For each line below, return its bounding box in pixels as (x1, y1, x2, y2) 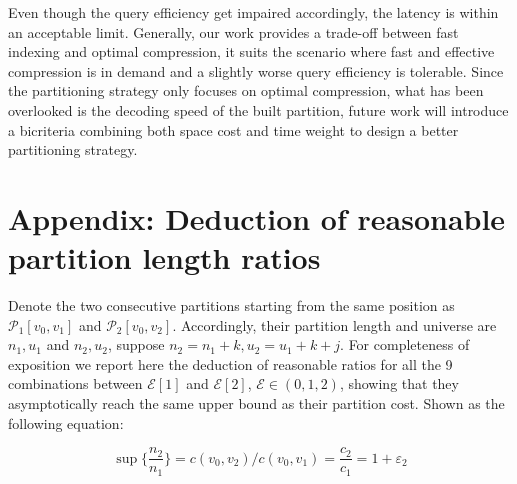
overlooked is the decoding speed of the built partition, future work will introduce (8, 99, 509, 120)
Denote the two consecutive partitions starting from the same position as (8, 295, 455, 316)
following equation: (8, 412, 124, 433)
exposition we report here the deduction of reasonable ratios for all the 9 (8, 353, 453, 374)
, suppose (107, 334, 165, 355)
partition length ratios (8, 237, 321, 278)
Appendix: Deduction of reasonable (8, 197, 506, 238)
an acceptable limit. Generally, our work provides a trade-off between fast (8, 21, 459, 42)
